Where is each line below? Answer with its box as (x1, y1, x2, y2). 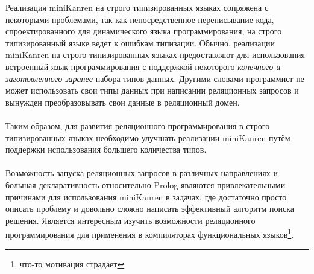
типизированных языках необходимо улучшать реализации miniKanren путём (5, 131, 290, 144)
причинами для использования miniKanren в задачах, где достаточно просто (5, 190, 287, 203)
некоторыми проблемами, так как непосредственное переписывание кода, (5, 13, 274, 25)
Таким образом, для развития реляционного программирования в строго (5, 119, 270, 132)
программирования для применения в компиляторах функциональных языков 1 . (5, 226, 294, 240)
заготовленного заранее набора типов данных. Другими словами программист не (5, 72, 304, 84)
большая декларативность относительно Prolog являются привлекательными (5, 178, 286, 191)
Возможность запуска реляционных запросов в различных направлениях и (5, 167, 278, 179)
